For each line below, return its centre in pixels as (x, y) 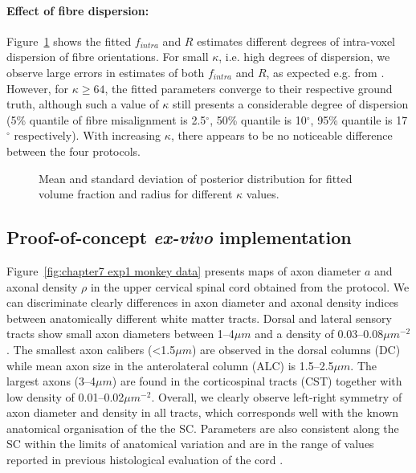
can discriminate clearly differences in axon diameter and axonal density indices (203, 302)
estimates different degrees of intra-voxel (296, 41)
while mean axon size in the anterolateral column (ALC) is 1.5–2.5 (170, 365)
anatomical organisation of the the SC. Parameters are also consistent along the (203, 428)
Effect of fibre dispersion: (78, 10)
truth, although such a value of (83, 104)
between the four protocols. (73, 151)
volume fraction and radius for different (136, 194)
